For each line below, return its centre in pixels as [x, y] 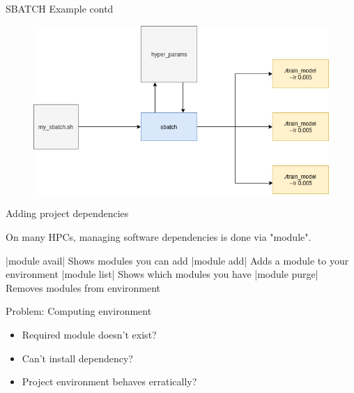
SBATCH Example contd [60, 8]
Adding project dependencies [67, 213]
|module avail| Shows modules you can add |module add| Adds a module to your [177, 260]
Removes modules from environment [83, 287]
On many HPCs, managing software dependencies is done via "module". [159, 237]
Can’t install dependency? [77, 358]
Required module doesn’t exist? [89, 334]
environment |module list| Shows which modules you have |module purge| [162, 274]
